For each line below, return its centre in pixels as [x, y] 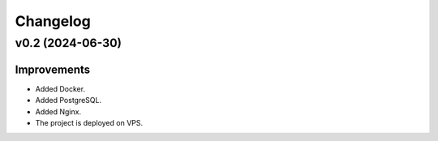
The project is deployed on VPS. [89, 122]
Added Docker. [60, 88]
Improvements [53, 69]
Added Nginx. [58, 111]
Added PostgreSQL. [68, 100]
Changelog [53, 21]
